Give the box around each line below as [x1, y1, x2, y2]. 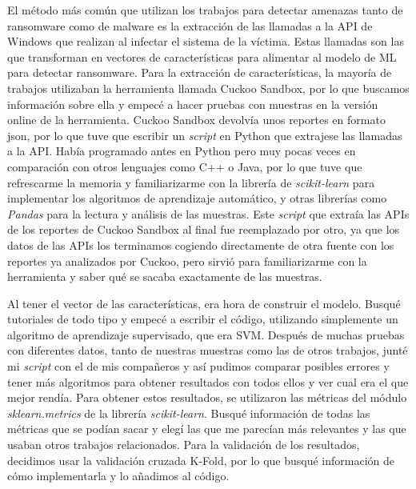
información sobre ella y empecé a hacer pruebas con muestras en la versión [7, 95, 378, 112]
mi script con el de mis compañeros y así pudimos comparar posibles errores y [7, 358, 390, 375]
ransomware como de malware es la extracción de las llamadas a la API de [7, 17, 373, 34]
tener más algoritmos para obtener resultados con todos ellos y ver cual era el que [7, 373, 409, 390]
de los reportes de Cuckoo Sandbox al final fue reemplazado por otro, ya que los [7, 221, 400, 238]
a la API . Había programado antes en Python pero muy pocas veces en [7, 142, 356, 159]
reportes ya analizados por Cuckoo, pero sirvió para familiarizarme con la [7, 252, 367, 269]
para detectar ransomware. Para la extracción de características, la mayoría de [7, 64, 392, 81]
